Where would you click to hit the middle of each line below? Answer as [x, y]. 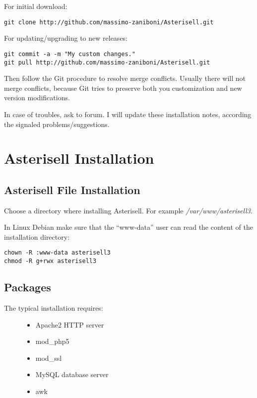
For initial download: [36, 6]
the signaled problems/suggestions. [57, 124]
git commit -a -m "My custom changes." [70, 54]
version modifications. [37, 98]
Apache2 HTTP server [70, 324]
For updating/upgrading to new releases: [66, 38]
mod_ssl [49, 358]
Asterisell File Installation [72, 189]
